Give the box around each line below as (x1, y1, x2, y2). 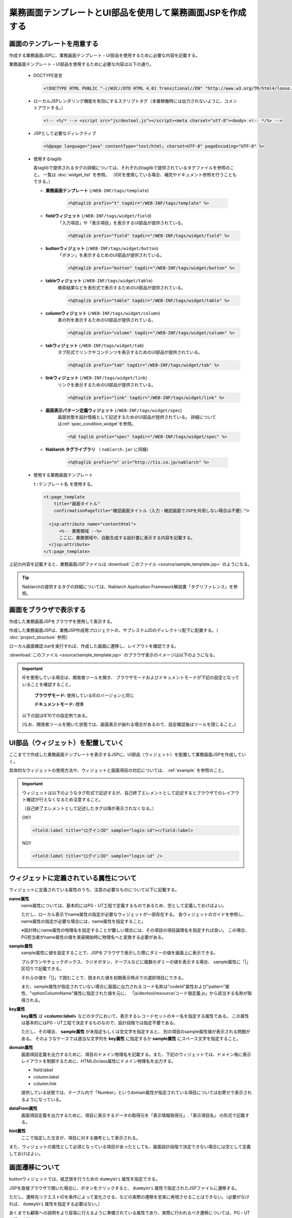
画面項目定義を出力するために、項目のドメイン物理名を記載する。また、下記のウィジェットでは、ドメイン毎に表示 (21, 1051, 252, 1057)
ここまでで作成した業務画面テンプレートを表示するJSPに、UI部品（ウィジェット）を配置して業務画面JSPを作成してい (9, 752, 246, 758)
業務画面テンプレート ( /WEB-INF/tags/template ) (45, 188, 149, 193)
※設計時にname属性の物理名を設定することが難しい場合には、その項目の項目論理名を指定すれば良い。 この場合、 (21, 927, 250, 933)
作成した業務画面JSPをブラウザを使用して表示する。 (9, 618, 115, 624)
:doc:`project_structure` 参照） (9, 634, 71, 640)
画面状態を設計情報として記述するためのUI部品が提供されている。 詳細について (57, 414, 217, 420)
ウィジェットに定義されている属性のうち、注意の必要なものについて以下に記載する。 (9, 887, 180, 893)
